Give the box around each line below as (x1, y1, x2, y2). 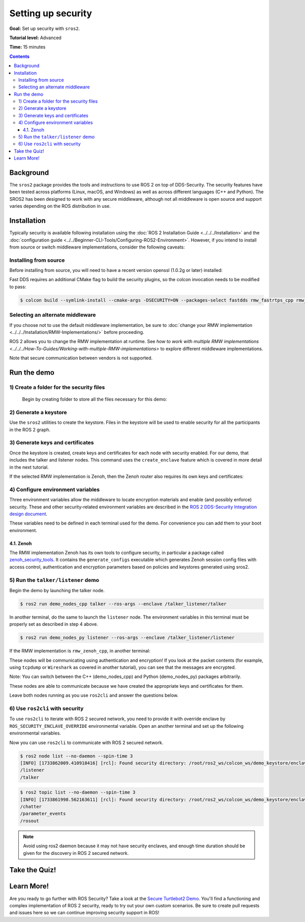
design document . (9, 511, 48, 517)
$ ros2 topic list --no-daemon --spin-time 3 (20, 789, 136, 795)
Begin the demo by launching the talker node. (9, 587, 105, 593)
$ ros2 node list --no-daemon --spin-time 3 (20, 753, 133, 759)
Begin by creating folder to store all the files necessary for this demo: (22, 396, 167, 403)
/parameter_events (20, 811, 66, 817)
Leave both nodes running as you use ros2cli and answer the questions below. (9, 692, 179, 698)
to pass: (9, 284, 26, 290)
